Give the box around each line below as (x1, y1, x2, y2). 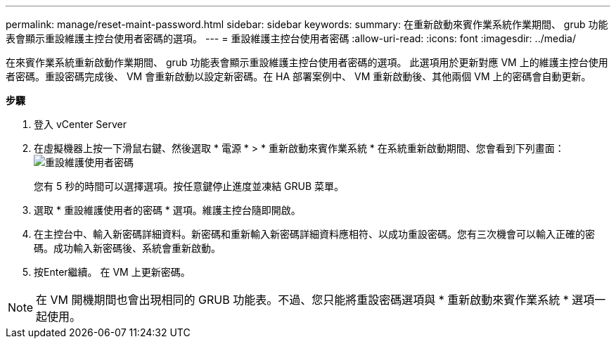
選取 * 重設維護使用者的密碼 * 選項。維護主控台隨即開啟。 (34, 204, 301, 216)
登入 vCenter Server (34, 118, 127, 130)
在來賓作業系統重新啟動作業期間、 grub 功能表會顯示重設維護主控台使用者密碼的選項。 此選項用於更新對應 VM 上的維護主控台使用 (6, 56, 608, 68)
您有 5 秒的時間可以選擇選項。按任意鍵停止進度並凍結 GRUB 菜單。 (34, 180, 345, 192)
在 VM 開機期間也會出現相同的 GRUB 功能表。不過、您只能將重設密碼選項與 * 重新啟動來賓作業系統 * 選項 (36, 293, 595, 307)
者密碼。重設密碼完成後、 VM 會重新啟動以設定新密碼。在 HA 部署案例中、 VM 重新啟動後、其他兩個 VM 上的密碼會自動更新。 (6, 70, 591, 82)
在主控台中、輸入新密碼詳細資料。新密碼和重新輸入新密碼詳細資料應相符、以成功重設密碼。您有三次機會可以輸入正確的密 (34, 228, 595, 240)
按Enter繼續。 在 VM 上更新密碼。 (34, 266, 191, 278)
